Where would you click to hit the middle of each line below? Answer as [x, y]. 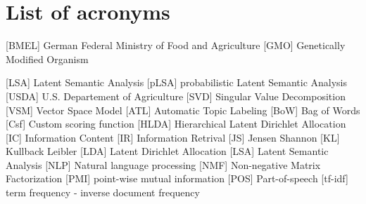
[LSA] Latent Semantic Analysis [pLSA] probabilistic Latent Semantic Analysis [177, 82]
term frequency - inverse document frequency [103, 192]
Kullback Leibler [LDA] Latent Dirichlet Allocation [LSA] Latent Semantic [167, 151]
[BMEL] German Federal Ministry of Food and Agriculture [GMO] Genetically [176, 45]
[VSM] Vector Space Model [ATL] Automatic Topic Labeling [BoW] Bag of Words [183, 110]
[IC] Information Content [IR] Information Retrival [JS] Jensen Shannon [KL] [173, 137]
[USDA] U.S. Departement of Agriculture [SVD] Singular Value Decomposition [176, 96]
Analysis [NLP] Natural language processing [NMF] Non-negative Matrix [163, 164]
